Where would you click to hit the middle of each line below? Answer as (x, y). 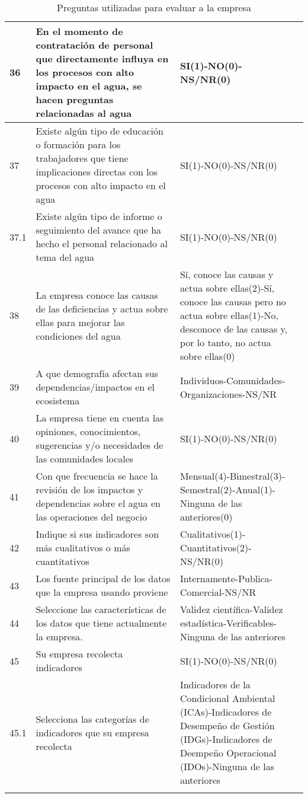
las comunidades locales (85, 459)
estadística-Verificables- (228, 623)
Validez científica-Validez (231, 609)
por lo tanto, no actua (225, 342)
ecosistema (58, 400)
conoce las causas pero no (233, 301)
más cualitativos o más (83, 548)
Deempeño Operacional (228, 753)
